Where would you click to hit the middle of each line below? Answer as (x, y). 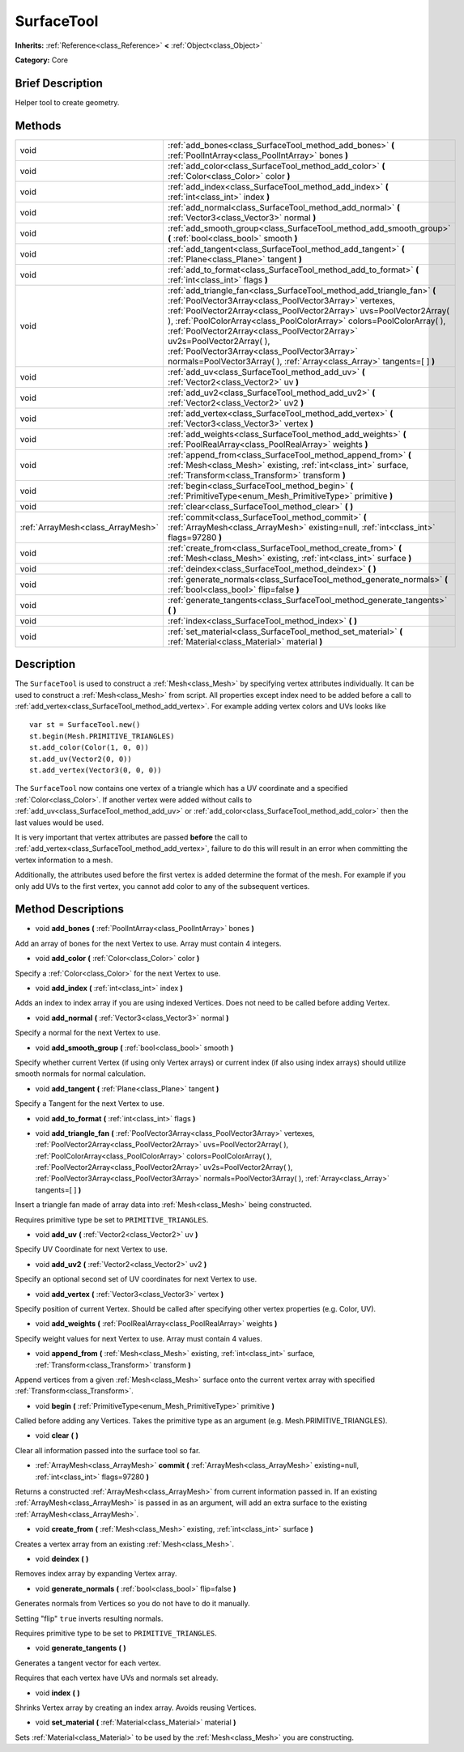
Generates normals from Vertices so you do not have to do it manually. (132, 1604)
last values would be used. (60, 823)
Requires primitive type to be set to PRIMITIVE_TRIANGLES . (116, 1633)
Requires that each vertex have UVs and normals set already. (117, 1678)
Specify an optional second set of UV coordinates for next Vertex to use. (136, 1279)
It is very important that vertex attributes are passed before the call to (131, 837)
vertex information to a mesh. (64, 860)
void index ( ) (57, 1693)
